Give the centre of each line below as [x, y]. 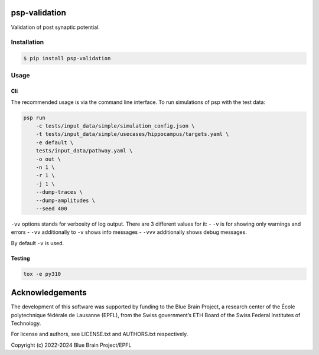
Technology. [26, 323]
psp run [34, 118]
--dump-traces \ [59, 192]
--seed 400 [51, 209]
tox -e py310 [42, 274]
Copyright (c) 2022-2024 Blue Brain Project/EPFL [71, 345]
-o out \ [48, 159]
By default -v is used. [38, 243]
